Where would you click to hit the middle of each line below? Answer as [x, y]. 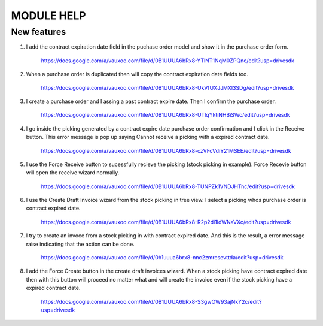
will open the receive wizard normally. [73, 173]
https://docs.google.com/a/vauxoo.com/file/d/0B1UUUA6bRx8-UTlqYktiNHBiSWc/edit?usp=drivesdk [165, 115]
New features [39, 32]
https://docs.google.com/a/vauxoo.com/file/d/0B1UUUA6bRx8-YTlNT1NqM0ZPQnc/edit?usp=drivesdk [167, 61]
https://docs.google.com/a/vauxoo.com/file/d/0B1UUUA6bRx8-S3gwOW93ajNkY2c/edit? [151, 301]
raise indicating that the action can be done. [80, 244]
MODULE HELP [48, 16]
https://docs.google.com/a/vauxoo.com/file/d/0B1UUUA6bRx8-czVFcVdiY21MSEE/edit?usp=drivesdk [166, 150]
